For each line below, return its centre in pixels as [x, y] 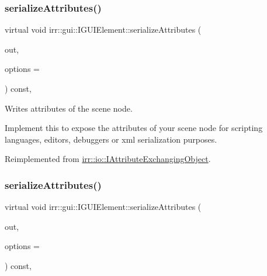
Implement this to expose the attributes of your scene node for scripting [134, 128]
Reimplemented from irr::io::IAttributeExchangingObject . [108, 159]
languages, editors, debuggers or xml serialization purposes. [111, 139]
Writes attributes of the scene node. [69, 108]
